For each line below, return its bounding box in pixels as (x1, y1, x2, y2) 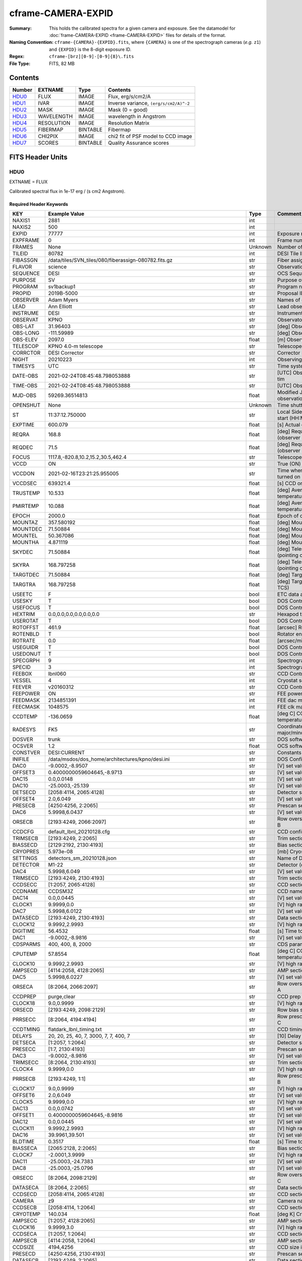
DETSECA (12, 1039, 36, 1046)
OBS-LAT (12, 323, 35, 330)
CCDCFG (12, 828, 34, 835)
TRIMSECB (12, 835, 39, 842)
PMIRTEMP (12, 502, 39, 509)
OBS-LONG (12, 329, 40, 336)
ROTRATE (12, 637, 36, 644)
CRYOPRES (12, 848, 40, 855)
